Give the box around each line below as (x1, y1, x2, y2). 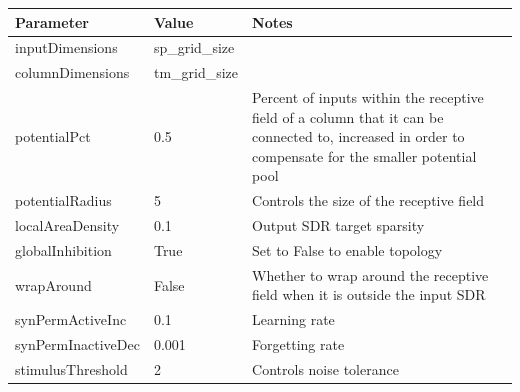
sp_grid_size (153, 37, 235, 58)
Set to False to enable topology (252, 239, 443, 260)
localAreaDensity (15, 215, 120, 236)
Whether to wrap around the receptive (252, 264, 489, 285)
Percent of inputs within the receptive (252, 87, 484, 108)
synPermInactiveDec (15, 334, 140, 355)
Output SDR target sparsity (252, 215, 425, 236)
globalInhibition (15, 239, 112, 260)
